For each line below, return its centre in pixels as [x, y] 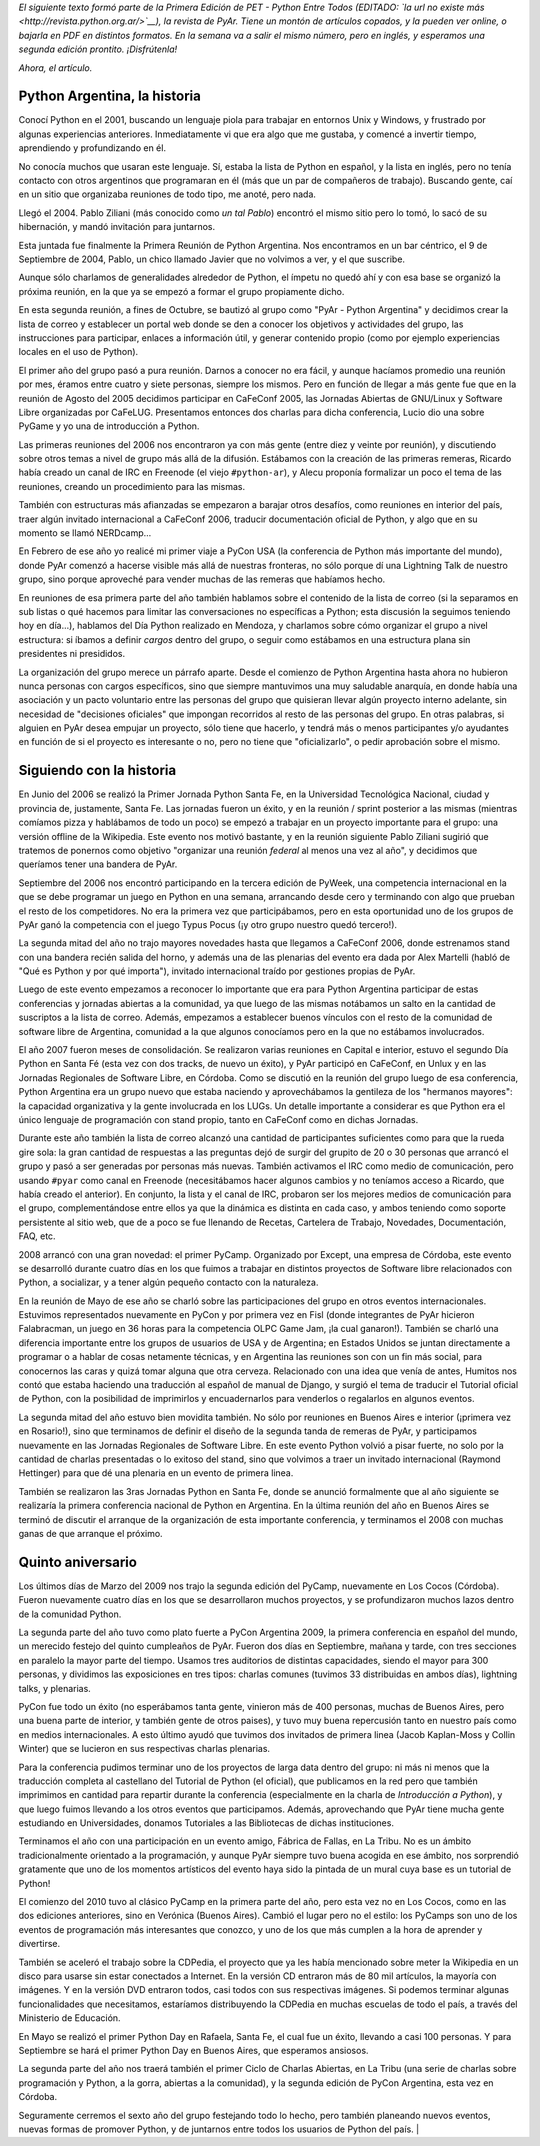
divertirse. [39, 1944]
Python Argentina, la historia [110, 96]
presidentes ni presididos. [71, 654]
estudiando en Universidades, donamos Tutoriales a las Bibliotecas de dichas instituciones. [206, 1823]
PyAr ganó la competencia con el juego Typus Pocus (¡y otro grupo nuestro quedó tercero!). [208, 924]
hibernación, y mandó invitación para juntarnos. [117, 227]
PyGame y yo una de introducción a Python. [109, 426]
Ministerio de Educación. [69, 2018]
